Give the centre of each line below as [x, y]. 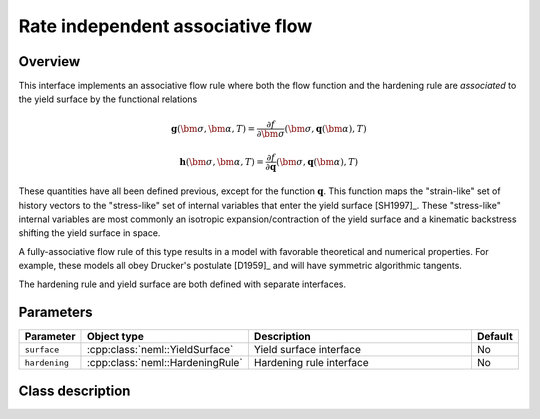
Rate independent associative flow [165, 26]
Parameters [55, 312]
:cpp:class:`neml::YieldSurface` [160, 350]
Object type [115, 337]
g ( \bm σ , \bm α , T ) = [213, 128]
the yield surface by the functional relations [108, 99]
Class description [74, 390]
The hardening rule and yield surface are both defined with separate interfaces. [182, 284]
